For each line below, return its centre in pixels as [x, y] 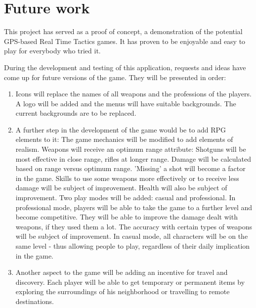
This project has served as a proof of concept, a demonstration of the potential [123, 31]
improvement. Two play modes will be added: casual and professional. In [126, 198]
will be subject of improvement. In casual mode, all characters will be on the [132, 236]
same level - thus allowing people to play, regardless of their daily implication [133, 246]
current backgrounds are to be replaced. [76, 113]
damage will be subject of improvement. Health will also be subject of [121, 188]
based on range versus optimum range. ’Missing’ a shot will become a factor [130, 168]
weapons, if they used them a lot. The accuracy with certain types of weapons [134, 226]
